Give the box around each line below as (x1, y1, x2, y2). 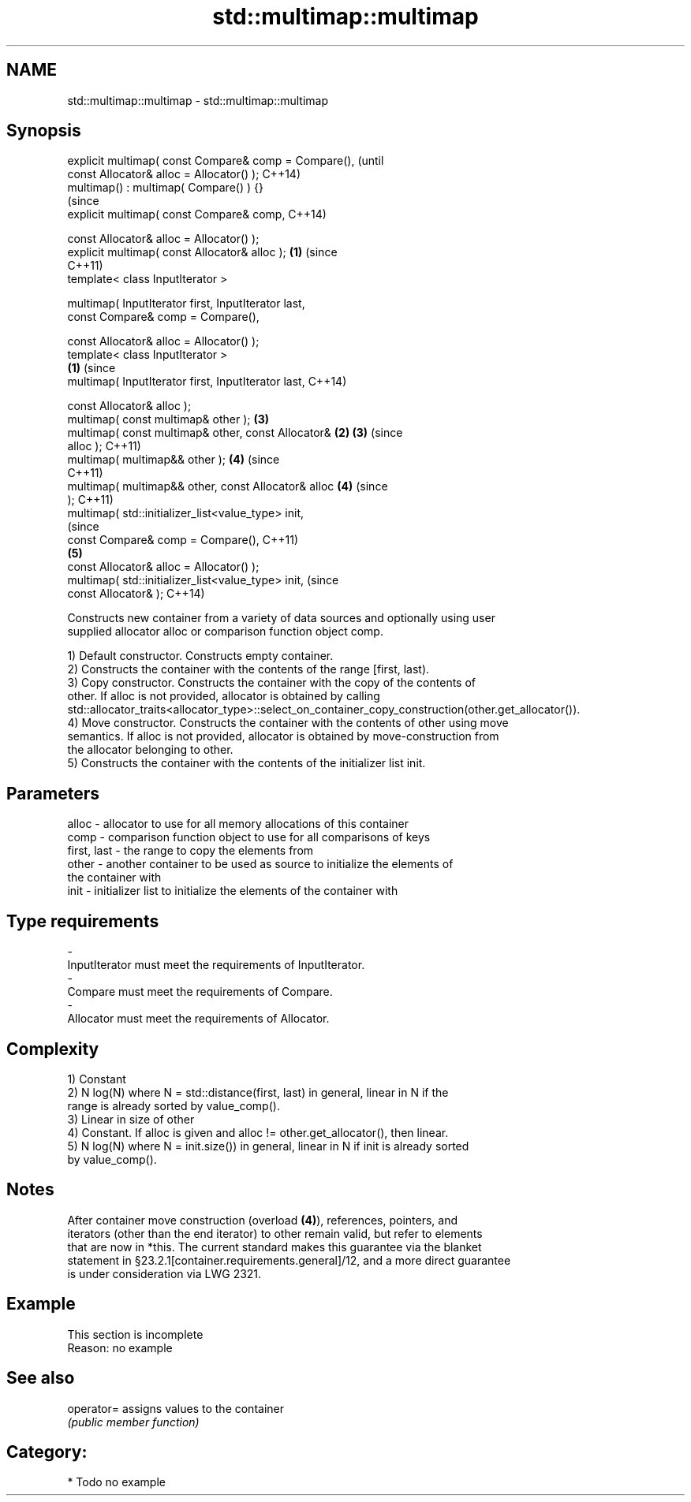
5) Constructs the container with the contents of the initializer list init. (67, 756, 426, 770)
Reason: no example (67, 1340, 173, 1355)
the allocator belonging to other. (67, 743, 233, 757)
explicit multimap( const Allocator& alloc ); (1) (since (67, 245, 338, 259)
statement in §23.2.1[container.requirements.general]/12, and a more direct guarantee (67, 1253, 511, 1267)
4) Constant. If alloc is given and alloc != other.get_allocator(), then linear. (67, 1125, 449, 1139)
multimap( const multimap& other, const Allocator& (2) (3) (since (67, 426, 403, 440)
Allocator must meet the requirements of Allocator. (67, 1012, 330, 1026)
